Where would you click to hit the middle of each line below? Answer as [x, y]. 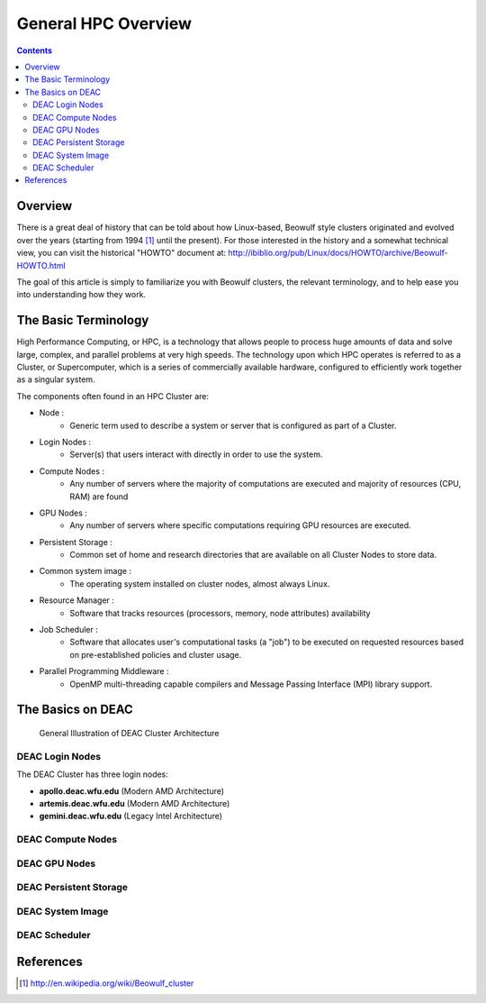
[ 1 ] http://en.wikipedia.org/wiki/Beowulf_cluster [107, 983]
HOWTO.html [41, 265]
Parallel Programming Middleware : [104, 671]
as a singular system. [56, 379]
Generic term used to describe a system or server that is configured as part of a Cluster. [233, 425]
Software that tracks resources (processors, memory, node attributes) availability [220, 613]
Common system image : [85, 571]
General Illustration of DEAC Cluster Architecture [129, 733]
